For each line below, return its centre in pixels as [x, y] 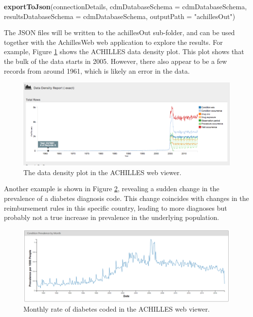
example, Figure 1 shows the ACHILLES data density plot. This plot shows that [124, 51]
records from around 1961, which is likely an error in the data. [97, 70]
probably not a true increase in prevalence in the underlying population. [112, 217]
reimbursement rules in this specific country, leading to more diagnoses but [116, 208]
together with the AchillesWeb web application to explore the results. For [113, 42]
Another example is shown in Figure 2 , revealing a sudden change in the [112, 188]
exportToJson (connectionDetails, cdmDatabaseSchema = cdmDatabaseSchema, [126, 6]
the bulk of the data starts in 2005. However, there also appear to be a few [116, 61]
